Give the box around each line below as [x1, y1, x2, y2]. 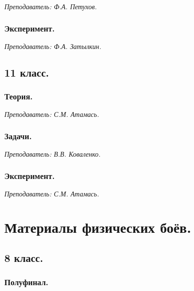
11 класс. [4, 65, 49, 80]
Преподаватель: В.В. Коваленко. [4, 149, 101, 159]
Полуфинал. [4, 275, 48, 288]
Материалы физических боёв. [4, 217, 192, 237]
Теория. [4, 90, 33, 102]
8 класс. [4, 250, 43, 265]
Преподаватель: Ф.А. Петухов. [4, 1, 97, 11]
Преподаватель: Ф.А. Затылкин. [4, 41, 101, 51]
